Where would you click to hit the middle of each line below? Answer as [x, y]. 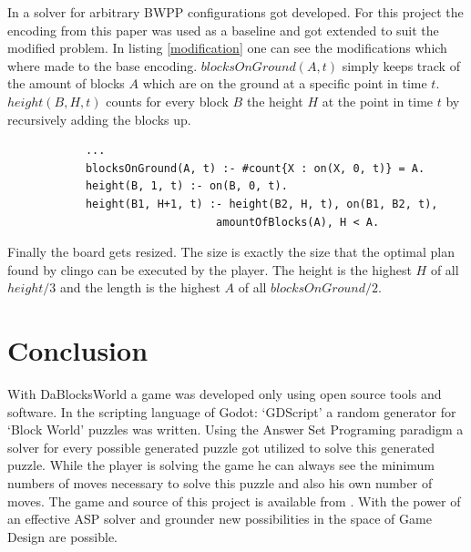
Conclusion [78, 350]
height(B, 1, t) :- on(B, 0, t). [186, 186]
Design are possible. [63, 536]
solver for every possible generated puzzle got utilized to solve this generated [221, 447]
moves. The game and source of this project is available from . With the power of [234, 501]
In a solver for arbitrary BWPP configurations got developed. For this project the [235, 12]
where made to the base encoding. [102, 65]
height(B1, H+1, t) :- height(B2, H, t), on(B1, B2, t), [261, 204]
